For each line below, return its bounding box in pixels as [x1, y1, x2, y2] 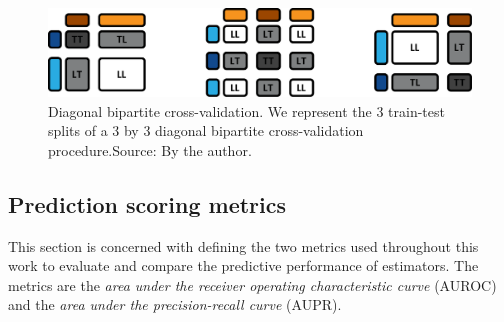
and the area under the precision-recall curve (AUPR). [8, 294, 342, 315]
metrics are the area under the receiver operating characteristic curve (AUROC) [8, 274, 497, 295]
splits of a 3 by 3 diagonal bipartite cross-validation [48, 120, 364, 141]
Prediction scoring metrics [8, 188, 287, 219]
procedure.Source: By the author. [48, 139, 252, 160]
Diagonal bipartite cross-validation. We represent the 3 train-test [48, 100, 445, 121]
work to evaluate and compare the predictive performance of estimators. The [8, 255, 479, 276]
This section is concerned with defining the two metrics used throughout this [8, 235, 479, 256]
